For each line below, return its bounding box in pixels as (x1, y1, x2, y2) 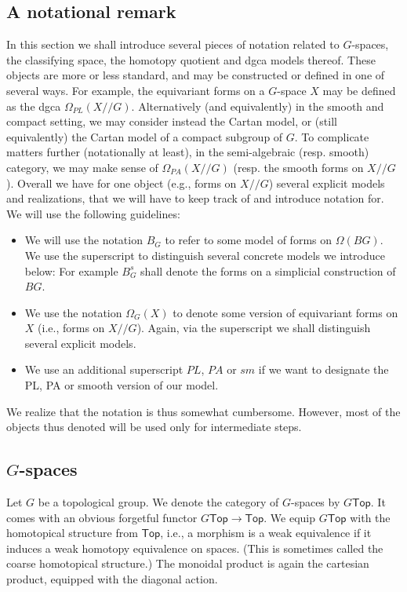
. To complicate (294, 128, 369, 144)
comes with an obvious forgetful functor (6, 509, 198, 525)
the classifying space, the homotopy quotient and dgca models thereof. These (6, 51, 376, 68)
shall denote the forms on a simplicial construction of (140, 262, 396, 279)
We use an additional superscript (24, 361, 184, 378)
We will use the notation (24, 232, 143, 248)
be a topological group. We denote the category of (38, 494, 279, 510)
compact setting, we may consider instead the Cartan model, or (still (6, 113, 337, 130)
